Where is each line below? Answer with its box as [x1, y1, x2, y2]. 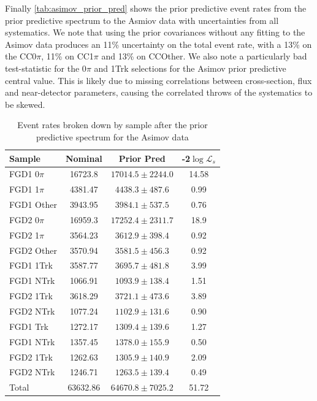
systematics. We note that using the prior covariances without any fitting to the [5, 26, 305, 39]
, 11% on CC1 [41, 50, 94, 63]
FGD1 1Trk [9, 259, 53, 272]
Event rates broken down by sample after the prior [17, 118, 208, 131]
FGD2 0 [9, 213, 40, 226]
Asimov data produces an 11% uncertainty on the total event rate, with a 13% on [5, 37, 312, 50]
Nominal [65, 151, 102, 164]
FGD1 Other [9, 198, 57, 211]
